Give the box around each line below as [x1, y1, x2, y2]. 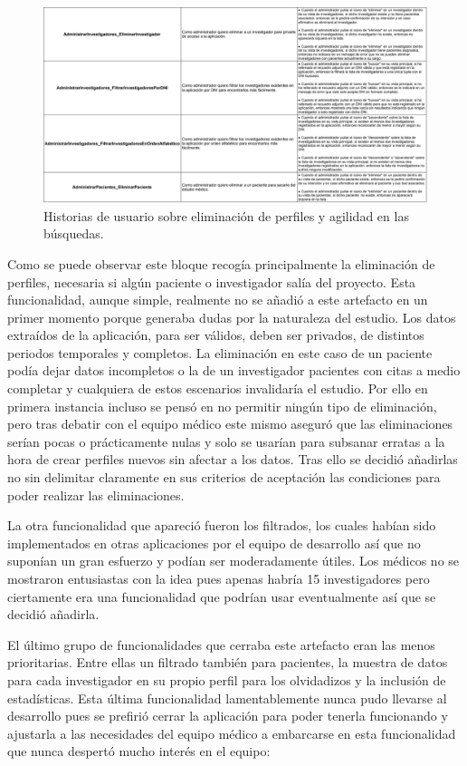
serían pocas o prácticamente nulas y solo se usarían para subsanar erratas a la [7, 431, 445, 451]
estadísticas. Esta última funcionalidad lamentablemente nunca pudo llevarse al [7, 688, 447, 707]
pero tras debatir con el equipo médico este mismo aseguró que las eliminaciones [7, 414, 453, 433]
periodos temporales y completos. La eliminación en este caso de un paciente [7, 343, 433, 362]
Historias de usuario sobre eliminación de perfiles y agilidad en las [43, 206, 409, 225]
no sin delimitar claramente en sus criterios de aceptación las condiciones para [7, 468, 441, 487]
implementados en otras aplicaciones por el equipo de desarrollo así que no [7, 533, 421, 552]
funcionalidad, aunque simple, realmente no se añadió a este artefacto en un [7, 290, 428, 309]
